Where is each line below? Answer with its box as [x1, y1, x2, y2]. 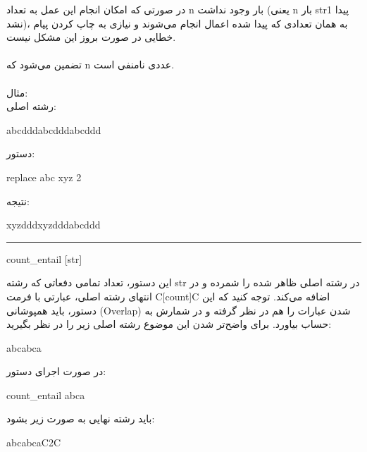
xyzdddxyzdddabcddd [6, 217, 101, 232]
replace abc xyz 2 [6, 169, 82, 184]
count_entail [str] [6, 251, 82, 266]
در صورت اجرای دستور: [6, 364, 106, 379]
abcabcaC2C [6, 435, 61, 450]
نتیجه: [6, 193, 30, 208]
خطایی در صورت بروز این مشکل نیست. [6, 30, 176, 44]
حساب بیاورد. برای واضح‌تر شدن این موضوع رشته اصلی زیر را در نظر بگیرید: [6, 317, 332, 331]
